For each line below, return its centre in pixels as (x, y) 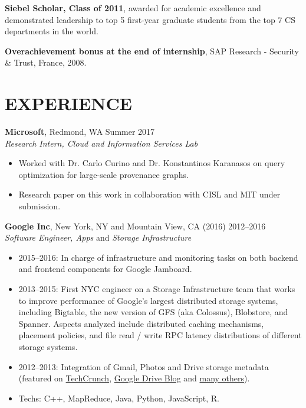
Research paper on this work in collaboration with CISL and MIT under (149, 194)
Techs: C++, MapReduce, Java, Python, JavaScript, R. (119, 398)
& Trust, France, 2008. (46, 62)
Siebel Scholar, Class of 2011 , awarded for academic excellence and (133, 8)
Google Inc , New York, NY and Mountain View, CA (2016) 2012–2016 (135, 226)
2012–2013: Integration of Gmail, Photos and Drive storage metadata (144, 366)
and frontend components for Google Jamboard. (105, 269)
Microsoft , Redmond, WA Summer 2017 (80, 132)
